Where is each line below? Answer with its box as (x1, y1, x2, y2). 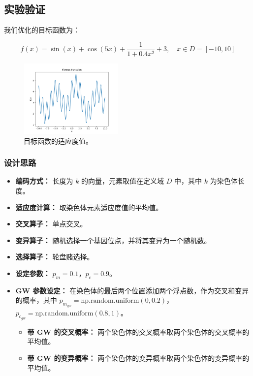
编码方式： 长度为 (15, 176, 73, 186)
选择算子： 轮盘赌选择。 (15, 251, 94, 262)
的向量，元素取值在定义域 (81, 176, 164, 186)
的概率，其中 (15, 295, 57, 305)
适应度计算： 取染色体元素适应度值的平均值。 (15, 202, 163, 212)
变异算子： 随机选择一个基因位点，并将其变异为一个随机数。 (15, 235, 211, 245)
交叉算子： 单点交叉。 (15, 219, 87, 229)
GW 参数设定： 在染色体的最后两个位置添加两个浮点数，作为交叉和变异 (15, 285, 249, 295)
